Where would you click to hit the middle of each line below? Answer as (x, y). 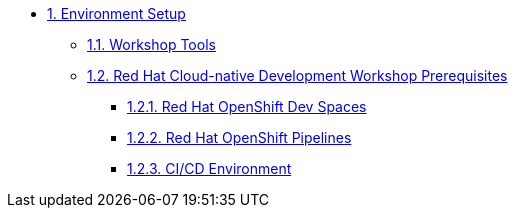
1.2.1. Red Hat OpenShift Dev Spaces (247, 106)
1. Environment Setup (116, 13)
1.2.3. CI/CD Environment (209, 168)
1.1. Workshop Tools (151, 44)
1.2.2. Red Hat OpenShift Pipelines (239, 137)
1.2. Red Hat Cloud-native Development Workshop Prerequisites (297, 75)
